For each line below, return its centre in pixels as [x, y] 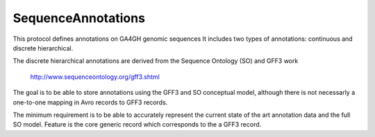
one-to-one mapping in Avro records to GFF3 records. [90, 102]
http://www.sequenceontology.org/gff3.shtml [95, 77]
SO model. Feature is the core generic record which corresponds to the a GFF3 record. [137, 125]
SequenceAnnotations [79, 18]
